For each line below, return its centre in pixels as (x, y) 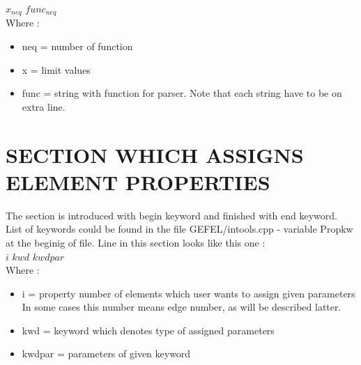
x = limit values (56, 69)
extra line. (44, 106)
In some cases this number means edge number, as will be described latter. (182, 307)
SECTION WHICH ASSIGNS (155, 154)
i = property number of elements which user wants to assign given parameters (189, 293)
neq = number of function (77, 46)
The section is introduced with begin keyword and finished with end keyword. (171, 215)
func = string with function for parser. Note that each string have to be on (182, 93)
